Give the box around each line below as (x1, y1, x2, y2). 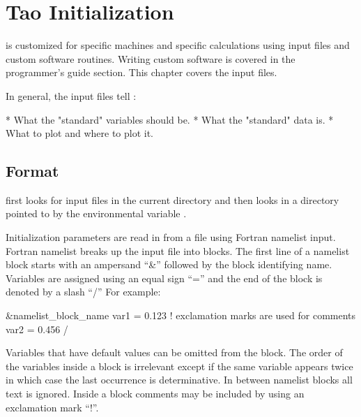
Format (6, 160, 59, 182)
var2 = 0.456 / (6, 321, 68, 336)
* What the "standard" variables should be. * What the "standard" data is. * (6, 112, 334, 126)
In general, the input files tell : (6, 88, 137, 103)
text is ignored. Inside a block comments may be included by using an (6, 386, 305, 401)
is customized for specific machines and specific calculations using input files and (6, 38, 350, 52)
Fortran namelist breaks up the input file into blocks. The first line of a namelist (6, 243, 350, 258)
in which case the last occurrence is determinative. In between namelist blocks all (6, 372, 353, 387)
